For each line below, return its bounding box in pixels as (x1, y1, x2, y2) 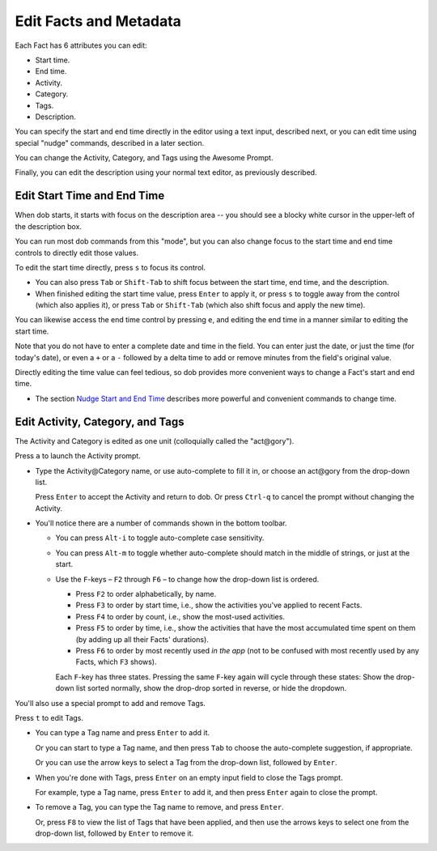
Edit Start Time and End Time (15, 189, 165, 202)
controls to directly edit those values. (15, 248, 139, 257)
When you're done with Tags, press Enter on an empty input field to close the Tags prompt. (35, 772, 343, 782)
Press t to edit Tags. (15, 713, 84, 722)
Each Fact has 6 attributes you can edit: (15, 40, 147, 50)
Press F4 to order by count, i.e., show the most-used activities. (75, 611, 285, 621)
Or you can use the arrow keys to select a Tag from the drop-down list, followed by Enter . (35, 758, 337, 768)
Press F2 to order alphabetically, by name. (75, 589, 217, 599)
